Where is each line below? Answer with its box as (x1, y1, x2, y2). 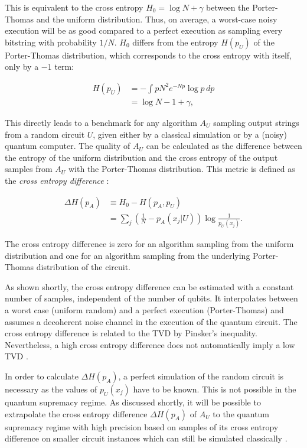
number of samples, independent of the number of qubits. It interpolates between (5, 292, 298, 304)
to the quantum (213, 407, 269, 420)
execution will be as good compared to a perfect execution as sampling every (5, 24, 283, 37)
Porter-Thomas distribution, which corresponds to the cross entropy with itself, (5, 48, 292, 61)
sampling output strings (213, 116, 299, 129)
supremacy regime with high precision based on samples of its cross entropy (5, 420, 279, 433)
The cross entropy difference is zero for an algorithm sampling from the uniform (5, 237, 294, 249)
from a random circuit (5, 128, 85, 140)
